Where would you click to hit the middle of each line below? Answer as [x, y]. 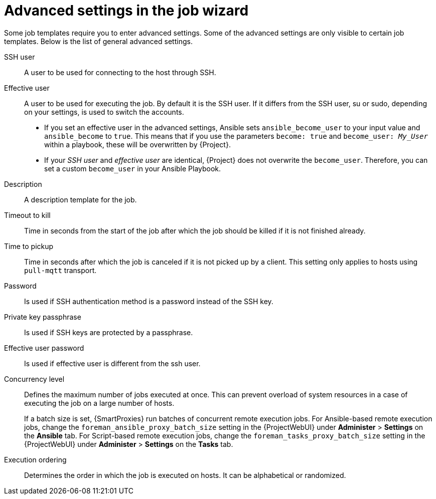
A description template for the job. [81, 199]
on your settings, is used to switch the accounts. [104, 112]
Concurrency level [34, 379]
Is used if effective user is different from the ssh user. [112, 363]
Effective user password [44, 348]
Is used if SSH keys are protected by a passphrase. [109, 332]
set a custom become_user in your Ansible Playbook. [133, 168]
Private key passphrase [43, 317]
